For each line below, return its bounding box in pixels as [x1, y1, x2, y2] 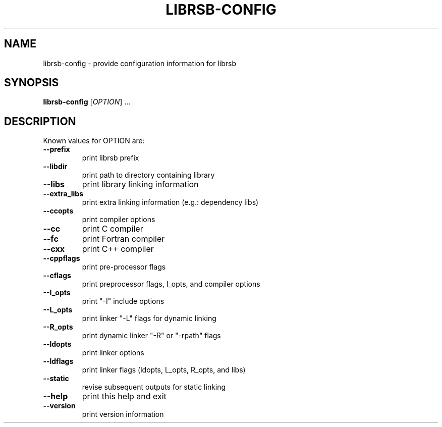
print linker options [82, 348, 144, 357]
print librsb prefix [82, 153, 139, 163]
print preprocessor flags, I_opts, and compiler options [82, 280, 260, 289]
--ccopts [43, 206, 74, 216]
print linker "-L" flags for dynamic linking [82, 314, 216, 323]
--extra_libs [43, 189, 84, 198]
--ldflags [43, 357, 74, 366]
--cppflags [43, 254, 80, 263]
